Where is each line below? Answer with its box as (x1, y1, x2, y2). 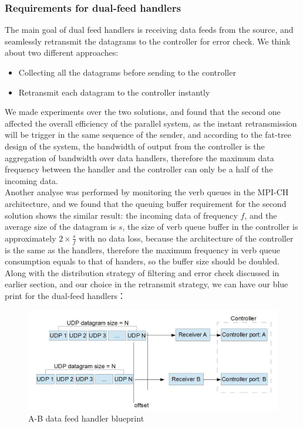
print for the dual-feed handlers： (5, 289, 126, 301)
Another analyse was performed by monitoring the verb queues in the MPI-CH (5, 186, 289, 198)
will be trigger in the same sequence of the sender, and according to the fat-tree (5, 128, 292, 141)
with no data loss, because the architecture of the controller (79, 232, 294, 244)
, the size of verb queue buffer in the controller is (122, 220, 298, 233)
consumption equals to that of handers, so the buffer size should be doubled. (5, 255, 280, 267)
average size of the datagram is (5, 220, 116, 233)
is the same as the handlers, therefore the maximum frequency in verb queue (5, 243, 281, 256)
